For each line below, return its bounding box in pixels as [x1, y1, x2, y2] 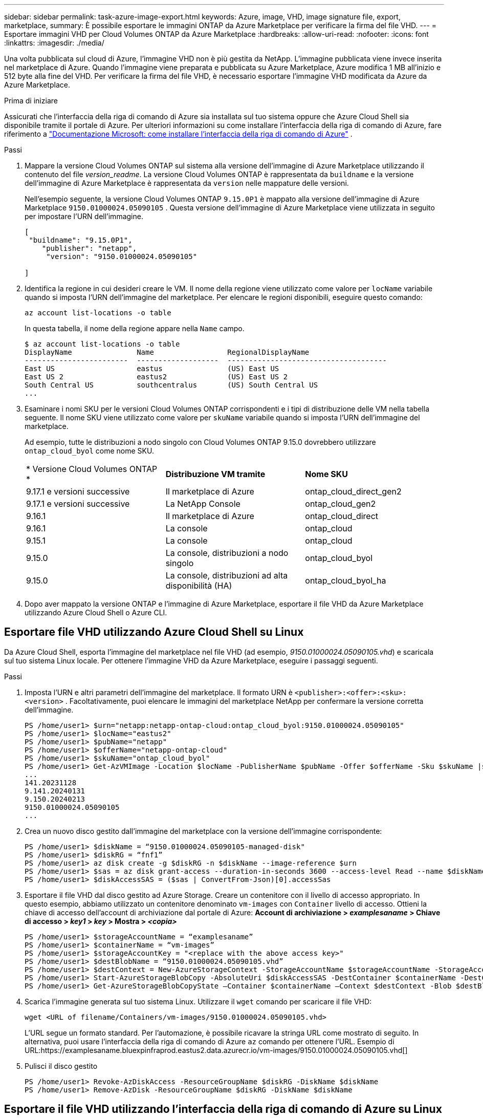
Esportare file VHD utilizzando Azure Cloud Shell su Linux [4, 626, 304, 639]
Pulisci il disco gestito [25, 1061, 98, 1070]
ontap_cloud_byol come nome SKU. [25, 446, 154, 455]
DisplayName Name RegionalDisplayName [25, 348, 310, 356]
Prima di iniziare [4, 96, 58, 105]
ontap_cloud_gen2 [305, 499, 376, 509]
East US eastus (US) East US [25, 364, 279, 373]
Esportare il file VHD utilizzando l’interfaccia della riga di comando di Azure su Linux [4, 1103, 442, 1116]
